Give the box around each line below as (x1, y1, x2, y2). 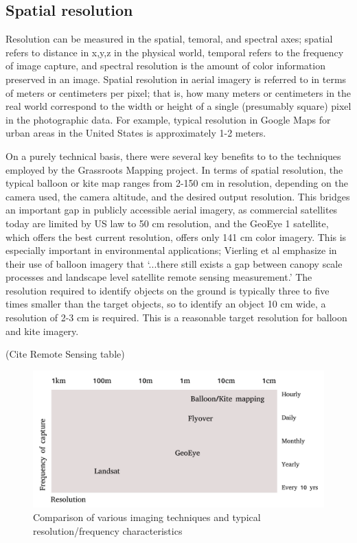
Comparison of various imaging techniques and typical (33, 510, 261, 524)
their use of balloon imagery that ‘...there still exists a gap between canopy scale (5, 256, 343, 270)
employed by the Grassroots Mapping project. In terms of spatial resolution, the (5, 162, 343, 176)
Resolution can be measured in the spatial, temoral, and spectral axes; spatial (5, 32, 333, 46)
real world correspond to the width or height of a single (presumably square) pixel (5, 99, 352, 113)
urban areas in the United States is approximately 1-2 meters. (5, 126, 266, 140)
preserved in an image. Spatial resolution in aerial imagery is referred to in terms (5, 71, 347, 86)
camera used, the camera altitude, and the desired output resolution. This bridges (5, 189, 350, 203)
